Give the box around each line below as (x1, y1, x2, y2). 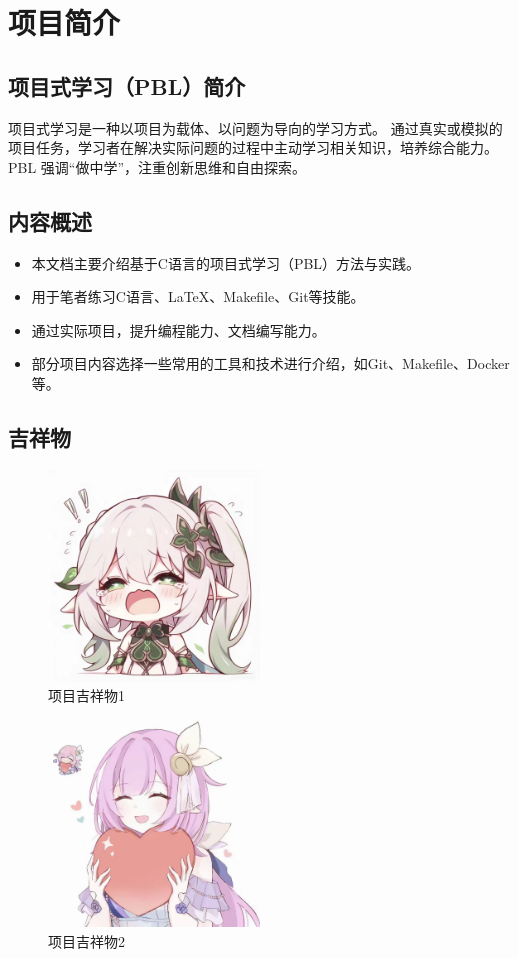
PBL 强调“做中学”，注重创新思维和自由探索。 (8, 156, 307, 177)
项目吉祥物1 (48, 685, 125, 706)
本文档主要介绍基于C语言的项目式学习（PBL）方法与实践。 (31, 252, 421, 273)
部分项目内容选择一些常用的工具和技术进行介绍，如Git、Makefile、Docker (31, 353, 510, 374)
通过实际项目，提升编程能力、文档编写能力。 (31, 319, 326, 340)
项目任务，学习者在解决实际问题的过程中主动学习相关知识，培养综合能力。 (8, 137, 498, 158)
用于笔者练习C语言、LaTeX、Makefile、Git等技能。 (31, 286, 365, 307)
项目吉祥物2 (48, 930, 125, 951)
